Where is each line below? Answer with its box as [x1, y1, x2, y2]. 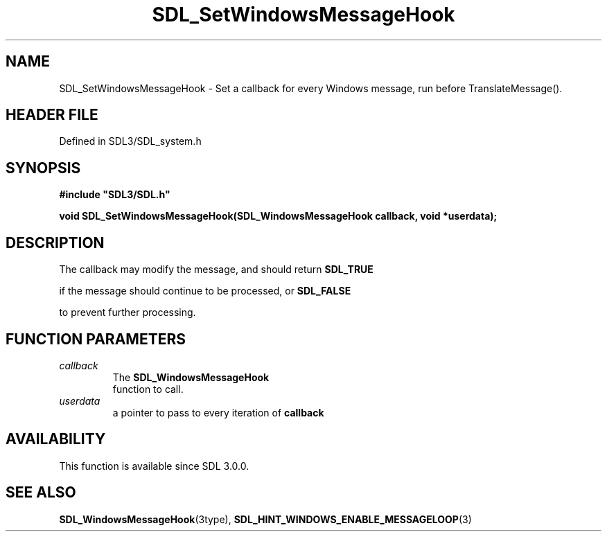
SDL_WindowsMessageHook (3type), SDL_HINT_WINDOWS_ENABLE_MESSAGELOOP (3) [59, 513, 472, 525]
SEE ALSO [6, 484, 76, 502]
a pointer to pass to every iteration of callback [112, 406, 324, 419]
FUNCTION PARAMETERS [6, 330, 186, 348]
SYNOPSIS [6, 159, 81, 177]
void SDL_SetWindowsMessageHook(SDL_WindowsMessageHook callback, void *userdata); [59, 210, 498, 222]
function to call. [112, 382, 184, 395]
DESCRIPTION [6, 234, 105, 252]
